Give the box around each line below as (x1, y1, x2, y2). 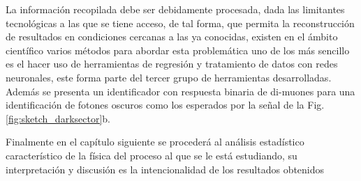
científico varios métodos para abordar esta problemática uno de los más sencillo (6, 42, 350, 57)
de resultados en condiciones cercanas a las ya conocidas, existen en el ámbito (6, 29, 338, 44)
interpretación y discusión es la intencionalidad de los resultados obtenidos (6, 162, 325, 176)
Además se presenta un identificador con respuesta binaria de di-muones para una (6, 84, 355, 98)
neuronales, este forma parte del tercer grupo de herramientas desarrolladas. (6, 70, 332, 84)
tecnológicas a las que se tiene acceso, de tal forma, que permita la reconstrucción (6, 15, 355, 30)
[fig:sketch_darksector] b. (6, 111, 110, 125)
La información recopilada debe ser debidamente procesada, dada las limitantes (6, 2, 345, 16)
